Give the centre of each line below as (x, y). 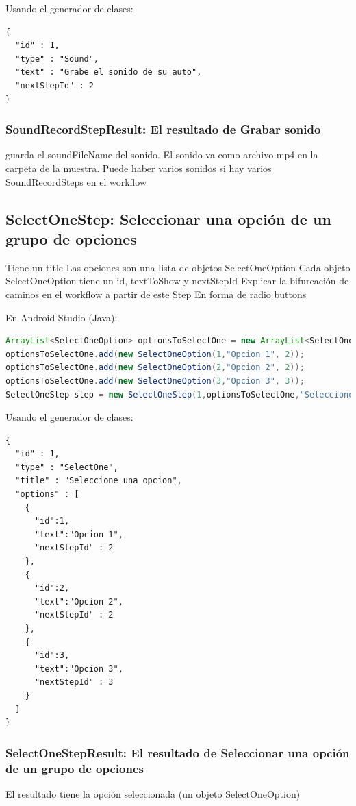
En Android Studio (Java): (62, 317)
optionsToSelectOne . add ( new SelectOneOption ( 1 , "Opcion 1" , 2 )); (155, 354)
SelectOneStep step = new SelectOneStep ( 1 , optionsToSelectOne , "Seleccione (180, 394)
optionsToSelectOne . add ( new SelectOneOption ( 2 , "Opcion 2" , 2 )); (155, 368)
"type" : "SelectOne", (67, 467)
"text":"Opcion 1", (79, 534)
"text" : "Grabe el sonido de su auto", (109, 72)
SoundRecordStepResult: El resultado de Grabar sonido (163, 129)
